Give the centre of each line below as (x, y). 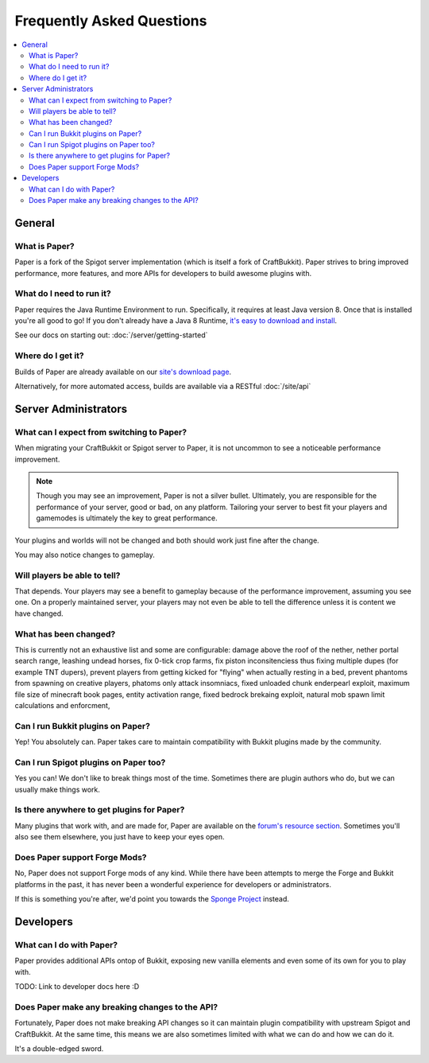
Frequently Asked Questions (111, 21)
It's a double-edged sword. (59, 1048)
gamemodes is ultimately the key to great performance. (127, 518)
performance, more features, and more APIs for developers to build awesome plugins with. (163, 273)
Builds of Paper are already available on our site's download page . (123, 372)
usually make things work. (58, 789)
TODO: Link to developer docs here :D (77, 986)
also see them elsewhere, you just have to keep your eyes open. (120, 837)
